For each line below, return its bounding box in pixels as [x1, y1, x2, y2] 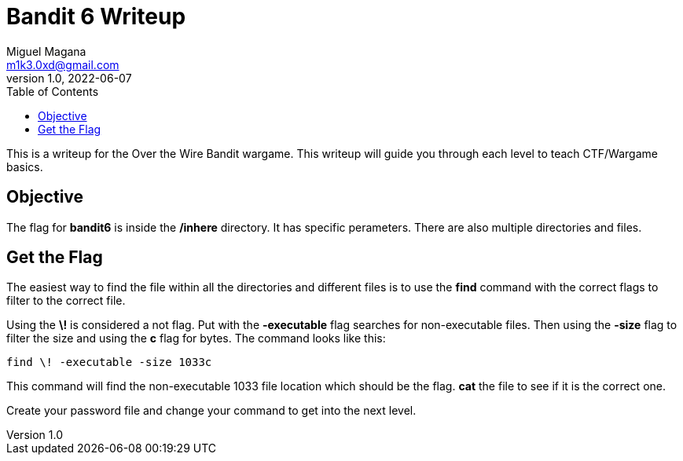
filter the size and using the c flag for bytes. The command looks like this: [6, 331, 386, 346]
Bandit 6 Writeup [6, 3, 186, 30]
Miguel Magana [6, 44, 86, 58]
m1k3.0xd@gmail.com [6, 57, 119, 71]
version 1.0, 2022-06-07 [6, 71, 132, 85]
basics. [6, 159, 43, 174]
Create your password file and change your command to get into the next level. [6, 404, 417, 418]
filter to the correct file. [6, 294, 126, 308]
